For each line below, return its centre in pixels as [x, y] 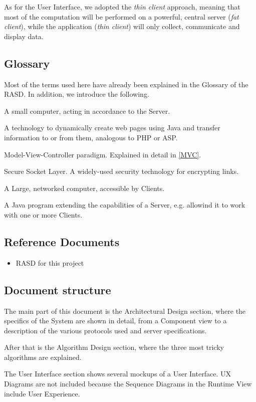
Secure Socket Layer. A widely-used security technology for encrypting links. [121, 171]
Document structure [58, 289]
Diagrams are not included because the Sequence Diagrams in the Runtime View [128, 384]
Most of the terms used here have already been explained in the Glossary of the [126, 84]
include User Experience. [42, 393]
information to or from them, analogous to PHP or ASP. [91, 137]
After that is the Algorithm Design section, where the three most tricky [114, 347]
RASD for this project [50, 262]
